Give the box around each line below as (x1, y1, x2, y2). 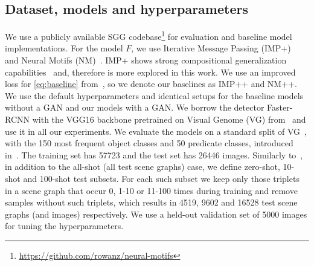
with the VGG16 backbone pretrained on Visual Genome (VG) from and (32, 113, 306, 126)
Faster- (267, 101, 293, 114)
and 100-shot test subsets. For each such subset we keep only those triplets (23, 172, 300, 184)
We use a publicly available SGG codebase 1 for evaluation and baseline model (5, 28, 292, 42)
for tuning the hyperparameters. (5, 219, 124, 232)
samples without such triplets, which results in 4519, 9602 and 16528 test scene (5, 196, 298, 209)
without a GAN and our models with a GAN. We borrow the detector (5, 101, 264, 114)
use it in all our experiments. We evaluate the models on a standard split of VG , (5, 125, 307, 137)
